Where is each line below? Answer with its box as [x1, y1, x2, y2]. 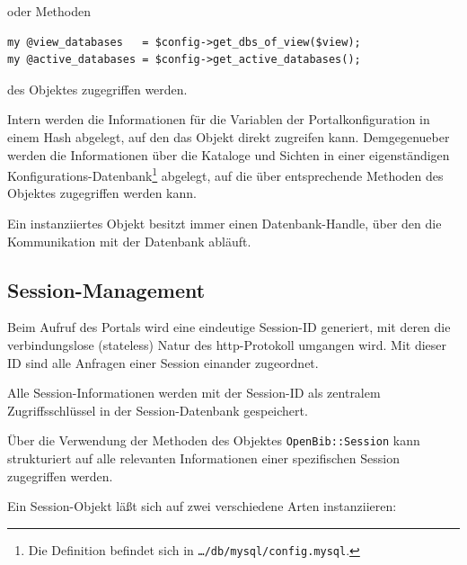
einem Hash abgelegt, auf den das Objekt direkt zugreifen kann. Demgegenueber [7, 127, 450, 146]
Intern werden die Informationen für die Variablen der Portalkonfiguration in [7, 110, 430, 129]
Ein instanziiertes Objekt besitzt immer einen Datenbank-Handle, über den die [7, 214, 442, 232]
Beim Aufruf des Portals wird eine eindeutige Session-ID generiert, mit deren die [7, 318, 451, 336]
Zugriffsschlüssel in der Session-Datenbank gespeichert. [7, 400, 308, 419]
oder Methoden [7, 2, 92, 20]
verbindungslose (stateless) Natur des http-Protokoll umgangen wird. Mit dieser [7, 335, 447, 354]
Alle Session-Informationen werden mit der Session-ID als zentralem [7, 383, 381, 402]
